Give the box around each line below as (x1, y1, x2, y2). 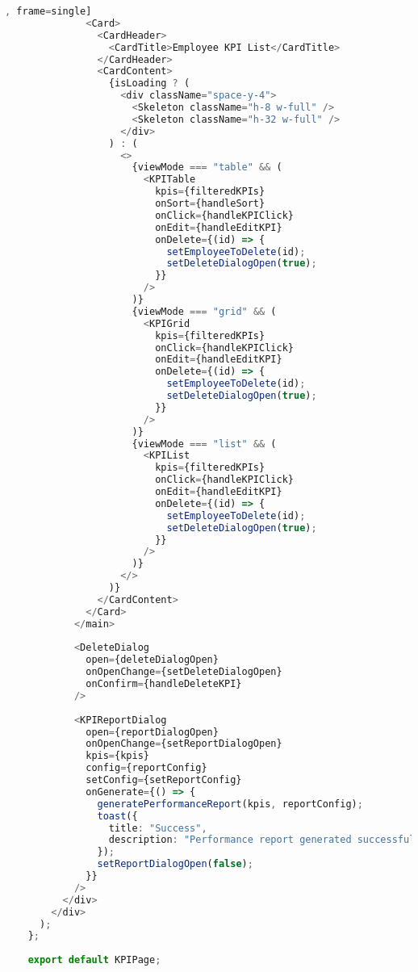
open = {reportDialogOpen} (86, 726, 219, 738)
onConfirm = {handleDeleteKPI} (86, 678, 242, 689)
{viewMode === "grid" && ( (132, 305, 277, 317)
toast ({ (97, 810, 138, 822)
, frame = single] (5, 6, 92, 17)
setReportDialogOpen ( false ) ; (97, 858, 253, 870)
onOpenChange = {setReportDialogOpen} (86, 738, 282, 750)
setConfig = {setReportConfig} (86, 774, 242, 786)
